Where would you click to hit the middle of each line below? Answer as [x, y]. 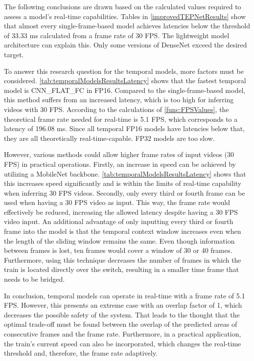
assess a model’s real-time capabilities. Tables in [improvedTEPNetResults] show [125, 16]
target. [14, 54]
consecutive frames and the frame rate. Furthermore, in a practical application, [123, 334]
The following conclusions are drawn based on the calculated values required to [123, 6]
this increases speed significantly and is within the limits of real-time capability [123, 183]
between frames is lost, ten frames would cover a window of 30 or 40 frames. [118, 250]
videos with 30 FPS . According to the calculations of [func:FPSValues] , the [116, 109]
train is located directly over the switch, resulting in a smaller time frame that [122, 269]
